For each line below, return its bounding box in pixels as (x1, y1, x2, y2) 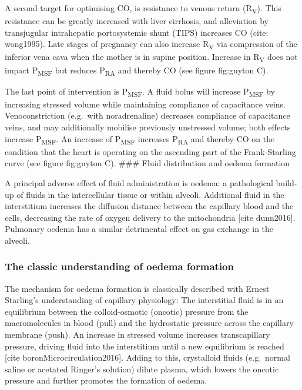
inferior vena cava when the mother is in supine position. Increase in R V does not (5, 51, 298, 65)
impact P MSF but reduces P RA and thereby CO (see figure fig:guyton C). (5, 63, 269, 78)
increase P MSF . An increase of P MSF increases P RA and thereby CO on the (5, 132, 275, 146)
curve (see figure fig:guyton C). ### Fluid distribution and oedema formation (5, 157, 290, 169)
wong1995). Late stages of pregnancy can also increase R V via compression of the (5, 38, 297, 52)
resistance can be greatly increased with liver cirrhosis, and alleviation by (5, 15, 269, 27)
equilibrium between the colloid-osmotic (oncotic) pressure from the (5, 305, 249, 317)
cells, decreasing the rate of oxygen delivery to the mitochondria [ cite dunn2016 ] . (5, 211, 296, 223)
